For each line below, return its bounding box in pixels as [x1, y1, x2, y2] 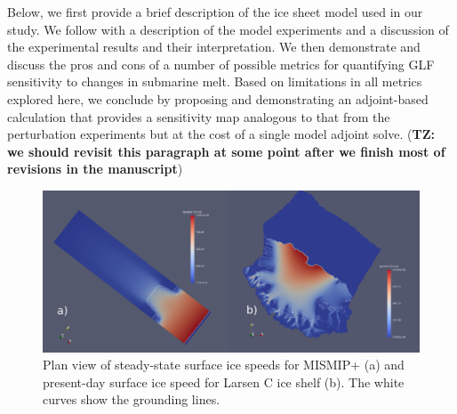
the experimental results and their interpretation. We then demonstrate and [7, 37, 421, 56]
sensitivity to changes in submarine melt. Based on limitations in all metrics [7, 72, 422, 91]
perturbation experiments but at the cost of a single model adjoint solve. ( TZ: [7, 125, 435, 143]
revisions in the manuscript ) [7, 159, 183, 178]
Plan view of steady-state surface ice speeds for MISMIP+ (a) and [43, 355, 405, 374]
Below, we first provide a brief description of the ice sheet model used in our [7, 3, 423, 20]
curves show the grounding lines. [43, 390, 220, 409]
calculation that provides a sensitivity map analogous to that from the [7, 107, 390, 126]
